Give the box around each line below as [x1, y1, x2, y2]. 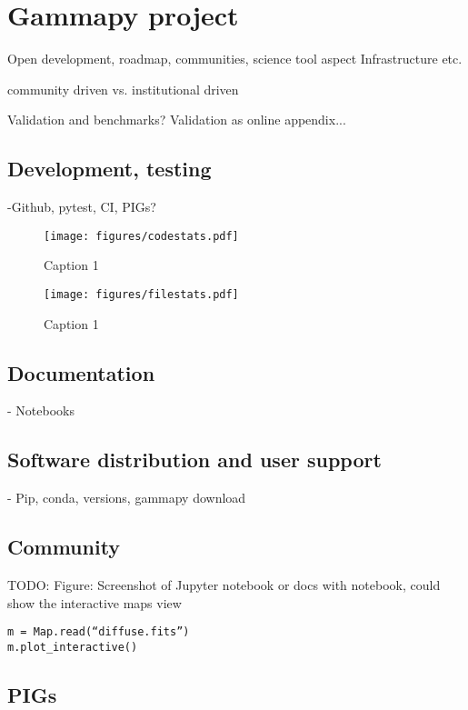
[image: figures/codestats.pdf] [44, 229, 239, 243]
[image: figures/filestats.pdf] [44, 287, 239, 301]
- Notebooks [7, 401, 75, 420]
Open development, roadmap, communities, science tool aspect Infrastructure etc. [7, 49, 463, 68]
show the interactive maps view [7, 593, 182, 612]
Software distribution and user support [7, 445, 382, 474]
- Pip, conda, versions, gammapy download [7, 488, 246, 507]
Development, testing [7, 155, 212, 183]
